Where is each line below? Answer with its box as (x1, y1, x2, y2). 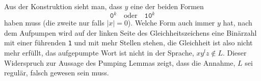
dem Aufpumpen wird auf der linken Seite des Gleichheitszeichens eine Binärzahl (4, 27, 257, 38)
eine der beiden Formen (130, 1, 204, 11)
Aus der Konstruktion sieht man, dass (4, 1, 122, 11)
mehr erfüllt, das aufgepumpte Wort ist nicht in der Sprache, (4, 47, 194, 58)
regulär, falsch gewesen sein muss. (4, 67, 109, 78)
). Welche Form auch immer (127, 17, 215, 28)
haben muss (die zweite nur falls (4, 17, 105, 28)
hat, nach (223, 17, 252, 28)
